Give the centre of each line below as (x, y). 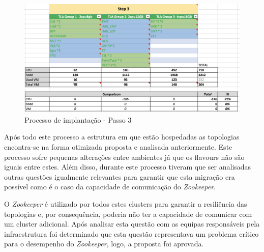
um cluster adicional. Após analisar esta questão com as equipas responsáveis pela (132, 224)
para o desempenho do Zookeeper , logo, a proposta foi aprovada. (104, 244)
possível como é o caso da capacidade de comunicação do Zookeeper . (110, 187)
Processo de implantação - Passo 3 (78, 119)
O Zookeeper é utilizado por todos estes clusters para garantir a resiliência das (126, 203)
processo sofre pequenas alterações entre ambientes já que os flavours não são (124, 157)
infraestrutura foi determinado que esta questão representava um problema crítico (131, 233)
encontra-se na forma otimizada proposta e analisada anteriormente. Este (118, 147)
